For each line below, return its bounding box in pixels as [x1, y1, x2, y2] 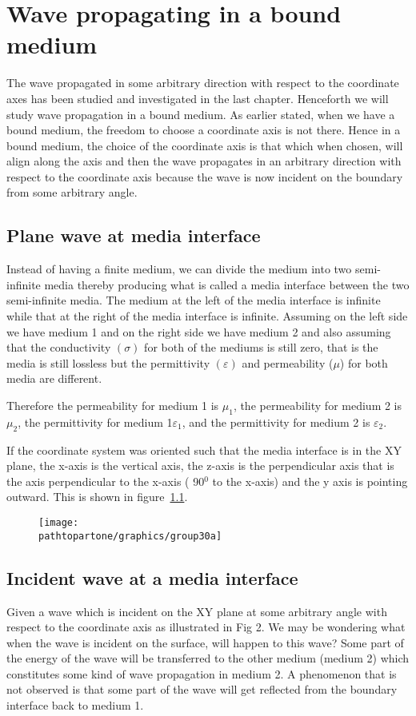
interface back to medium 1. [6, 697, 144, 714]
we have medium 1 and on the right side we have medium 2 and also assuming [6, 323, 391, 340]
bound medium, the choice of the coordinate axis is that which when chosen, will [6, 137, 403, 153]
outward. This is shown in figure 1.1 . [6, 488, 188, 505]
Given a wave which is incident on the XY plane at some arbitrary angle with [6, 603, 387, 619]
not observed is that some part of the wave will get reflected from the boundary [6, 681, 398, 698]
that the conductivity [6, 339, 111, 356]
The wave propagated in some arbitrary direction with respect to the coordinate [6, 74, 399, 91]
